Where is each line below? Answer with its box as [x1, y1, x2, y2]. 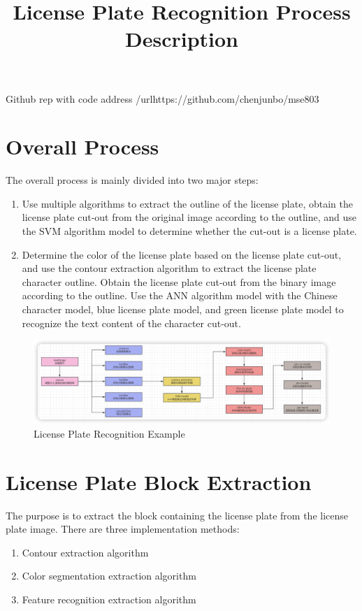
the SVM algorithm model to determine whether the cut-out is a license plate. [22, 224, 357, 238]
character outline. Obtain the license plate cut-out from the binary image [22, 274, 336, 289]
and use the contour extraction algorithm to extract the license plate [22, 261, 317, 275]
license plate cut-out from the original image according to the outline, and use [22, 210, 357, 224]
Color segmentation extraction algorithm [22, 568, 196, 583]
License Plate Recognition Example [34, 426, 185, 440]
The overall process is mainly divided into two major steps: [6, 173, 259, 187]
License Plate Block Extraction [6, 467, 312, 496]
